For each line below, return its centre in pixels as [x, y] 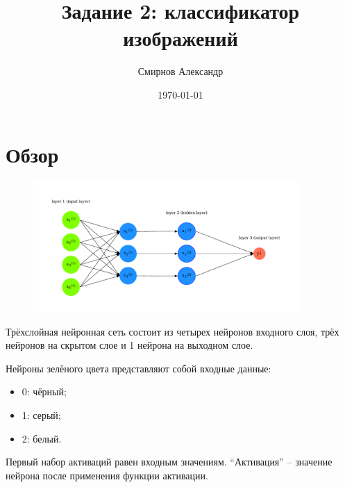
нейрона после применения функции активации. [107, 475]
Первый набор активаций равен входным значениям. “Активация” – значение [169, 462]
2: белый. [42, 438]
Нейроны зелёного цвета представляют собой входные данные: [138, 368]
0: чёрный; [44, 391]
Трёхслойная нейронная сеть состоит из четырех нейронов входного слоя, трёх [172, 331]
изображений [180, 38]
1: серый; [41, 414]
